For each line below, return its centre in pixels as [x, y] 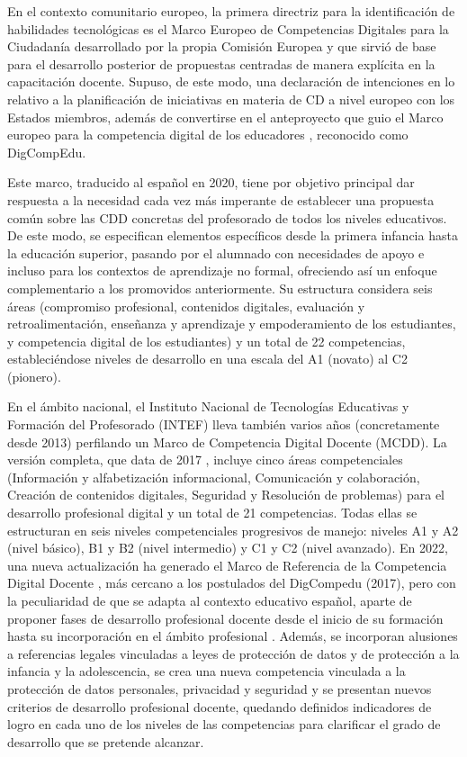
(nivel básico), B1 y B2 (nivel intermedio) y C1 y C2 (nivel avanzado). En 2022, [228, 548]
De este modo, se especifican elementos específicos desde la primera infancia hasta [233, 235]
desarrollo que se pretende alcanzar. [106, 741]
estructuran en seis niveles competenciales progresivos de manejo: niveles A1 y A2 [233, 530]
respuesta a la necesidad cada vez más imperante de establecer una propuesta [221, 199]
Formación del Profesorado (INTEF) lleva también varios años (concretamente [224, 424]
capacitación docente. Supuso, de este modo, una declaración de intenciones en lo [231, 81]
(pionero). [34, 376]
